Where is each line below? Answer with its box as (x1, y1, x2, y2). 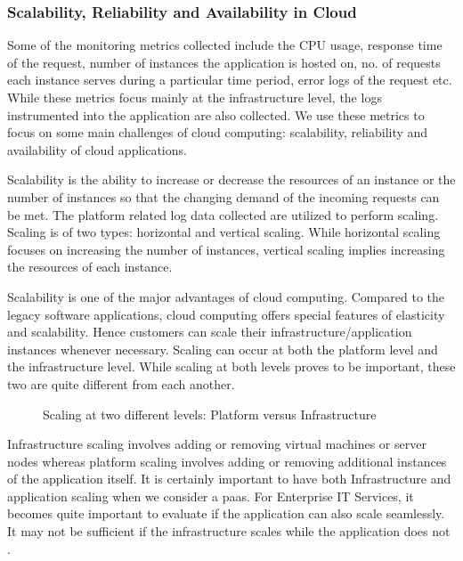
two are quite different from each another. (7, 374, 235, 393)
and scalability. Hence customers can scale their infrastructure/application (7, 322, 412, 341)
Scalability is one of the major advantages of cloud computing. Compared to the (7, 287, 445, 305)
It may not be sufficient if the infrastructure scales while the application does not (7, 522, 451, 541)
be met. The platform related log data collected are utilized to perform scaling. (7, 205, 439, 224)
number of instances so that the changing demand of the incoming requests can (7, 187, 440, 206)
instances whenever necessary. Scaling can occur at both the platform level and (7, 339, 438, 358)
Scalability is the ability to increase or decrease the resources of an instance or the (7, 170, 456, 189)
